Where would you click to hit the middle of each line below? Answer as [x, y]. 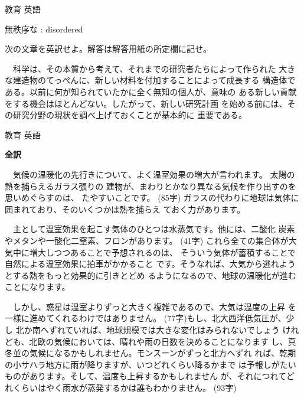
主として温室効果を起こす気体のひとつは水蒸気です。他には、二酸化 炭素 [154, 229]
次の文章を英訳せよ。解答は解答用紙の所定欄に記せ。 [108, 49]
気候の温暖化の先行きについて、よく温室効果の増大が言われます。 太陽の [154, 174]
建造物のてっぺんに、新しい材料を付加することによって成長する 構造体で [154, 80]
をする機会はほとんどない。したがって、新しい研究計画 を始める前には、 [146, 103]
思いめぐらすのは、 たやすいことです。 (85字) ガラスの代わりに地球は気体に [152, 198]
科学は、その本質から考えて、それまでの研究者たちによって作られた [144, 68]
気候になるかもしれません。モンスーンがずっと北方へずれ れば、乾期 [163, 353]
